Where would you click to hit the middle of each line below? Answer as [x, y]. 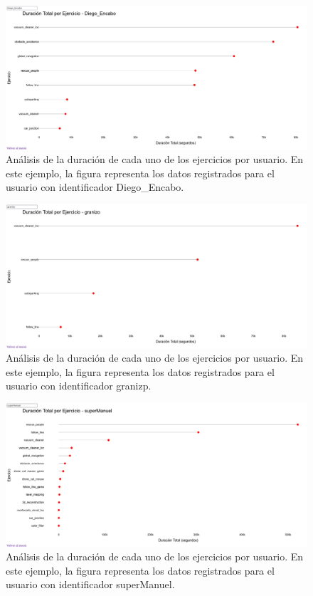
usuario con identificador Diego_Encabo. [95, 187]
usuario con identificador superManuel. [90, 584]
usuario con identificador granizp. [79, 386]
